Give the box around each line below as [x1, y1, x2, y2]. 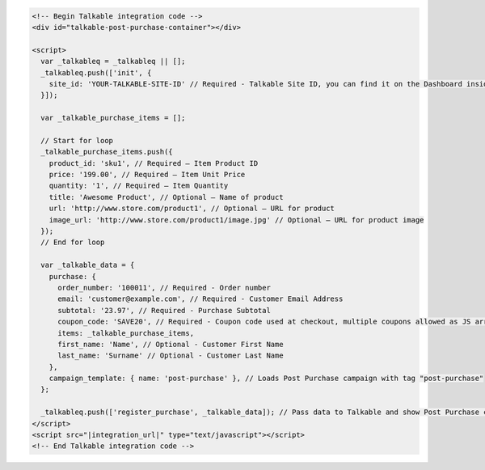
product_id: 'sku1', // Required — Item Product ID [48, 159, 259, 167]
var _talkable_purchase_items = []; [40, 113, 186, 123]
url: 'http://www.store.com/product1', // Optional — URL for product [48, 204, 335, 214]
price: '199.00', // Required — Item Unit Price [48, 170, 246, 180]
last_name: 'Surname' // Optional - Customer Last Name [57, 351, 284, 360]
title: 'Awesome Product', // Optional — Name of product [48, 193, 284, 201]
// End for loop [40, 238, 105, 247]
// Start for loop [40, 136, 113, 145]
